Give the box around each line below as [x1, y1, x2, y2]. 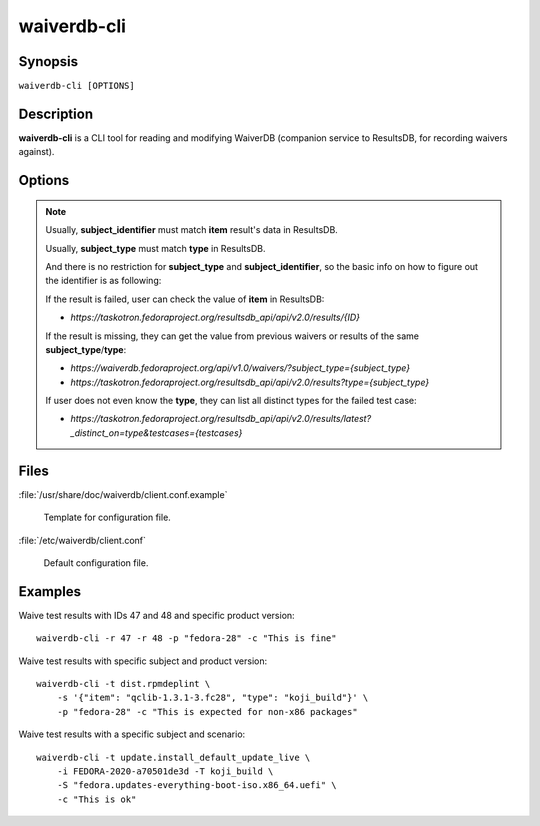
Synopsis [18, 53, 79, 70]
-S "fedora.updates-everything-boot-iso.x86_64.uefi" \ [56, 780, 337, 791]
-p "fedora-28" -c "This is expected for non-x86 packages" [56, 706, 359, 717]
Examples [18, 583, 82, 600]
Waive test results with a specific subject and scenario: [18, 728, 246, 740]
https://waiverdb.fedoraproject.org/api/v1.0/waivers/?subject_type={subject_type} [70, 362, 410, 374]
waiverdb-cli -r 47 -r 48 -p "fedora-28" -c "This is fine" [36, 633, 337, 644]
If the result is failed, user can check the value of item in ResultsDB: [45, 293, 325, 305]
